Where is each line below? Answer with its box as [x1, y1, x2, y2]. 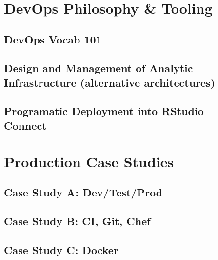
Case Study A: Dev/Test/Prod [4, 185, 163, 200]
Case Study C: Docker [4, 242, 119, 257]
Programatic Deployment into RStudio [4, 103, 204, 118]
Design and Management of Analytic [4, 60, 193, 75]
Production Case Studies [4, 151, 174, 171]
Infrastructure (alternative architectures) [4, 74, 215, 89]
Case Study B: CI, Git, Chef [4, 214, 151, 229]
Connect [4, 118, 47, 133]
